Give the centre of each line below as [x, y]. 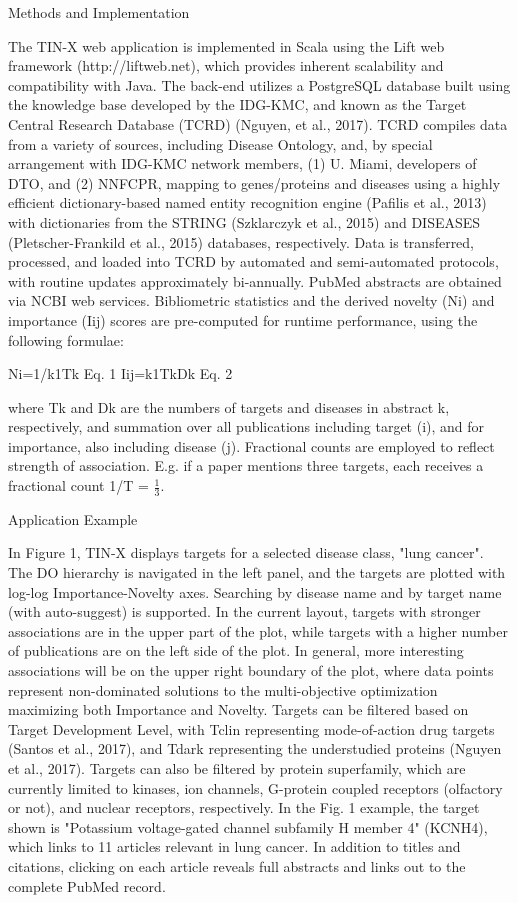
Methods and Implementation [99, 12]
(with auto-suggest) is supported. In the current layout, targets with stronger [244, 611]
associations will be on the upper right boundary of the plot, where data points [251, 670]
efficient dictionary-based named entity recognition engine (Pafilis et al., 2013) [247, 202]
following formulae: [66, 339]
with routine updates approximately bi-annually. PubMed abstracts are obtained [255, 280]
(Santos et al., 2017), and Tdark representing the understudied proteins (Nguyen [255, 748]
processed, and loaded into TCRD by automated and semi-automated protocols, [253, 261]
